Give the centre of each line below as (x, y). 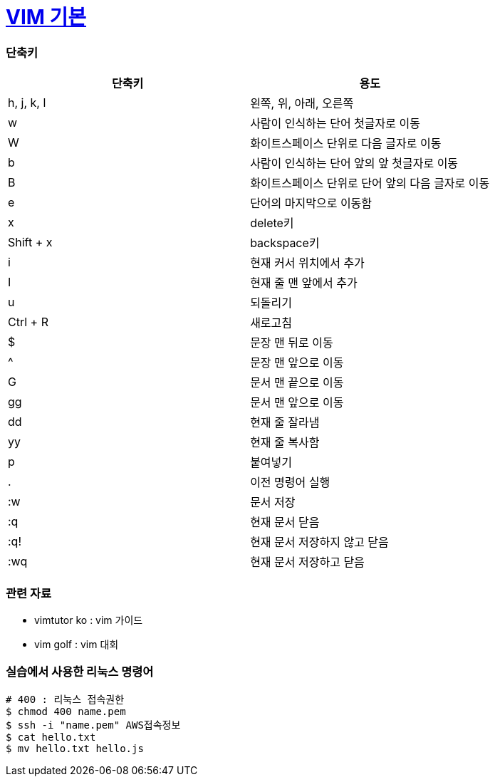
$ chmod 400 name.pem (66, 711)
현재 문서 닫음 (285, 522)
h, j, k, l (27, 103)
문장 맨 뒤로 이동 (292, 343)
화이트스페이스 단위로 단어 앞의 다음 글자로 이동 (370, 183)
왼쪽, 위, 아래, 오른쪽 (302, 104)
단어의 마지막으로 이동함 (311, 203)
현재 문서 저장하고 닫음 (307, 562)
